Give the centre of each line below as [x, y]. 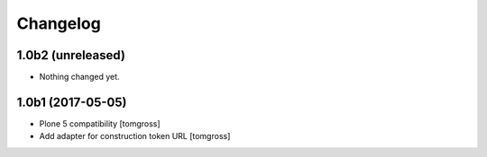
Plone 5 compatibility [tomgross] [100, 123]
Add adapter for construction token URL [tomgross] [135, 136]
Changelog [59, 23]
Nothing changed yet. [80, 77]
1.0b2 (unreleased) [71, 55]
